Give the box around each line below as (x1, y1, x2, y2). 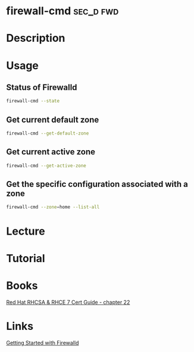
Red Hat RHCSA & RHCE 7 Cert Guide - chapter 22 (6, 298, 130, 306)
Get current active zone (6, 147, 96, 157)
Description (6, 32, 65, 45)
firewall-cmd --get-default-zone (6, 130, 89, 136)
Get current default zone (6, 114, 99, 124)
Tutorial (6, 251, 46, 265)
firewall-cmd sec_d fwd (6, 4, 119, 18)
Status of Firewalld (6, 82, 77, 92)
